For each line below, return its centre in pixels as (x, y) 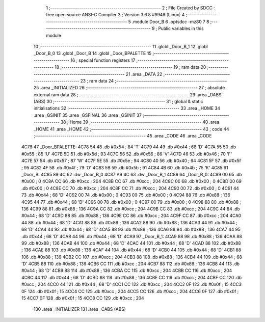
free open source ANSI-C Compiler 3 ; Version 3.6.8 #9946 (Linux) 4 (115, 15)
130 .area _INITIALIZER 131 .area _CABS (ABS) (80, 309)
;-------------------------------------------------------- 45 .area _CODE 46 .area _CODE (123, 136)
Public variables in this (181, 28)
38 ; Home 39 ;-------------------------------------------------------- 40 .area (140, 122)
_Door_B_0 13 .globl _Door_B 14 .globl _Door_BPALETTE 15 (93, 54)
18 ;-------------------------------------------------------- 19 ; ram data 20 (130, 67)
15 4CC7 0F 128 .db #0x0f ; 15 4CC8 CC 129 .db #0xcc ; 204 (83, 298)
